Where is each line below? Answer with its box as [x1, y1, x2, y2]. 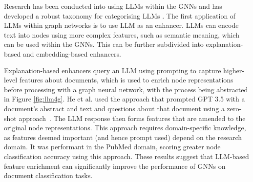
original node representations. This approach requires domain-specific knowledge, [4, 122, 246, 133]
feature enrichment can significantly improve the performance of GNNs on [4, 161, 226, 171]
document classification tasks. [4, 170, 93, 181]
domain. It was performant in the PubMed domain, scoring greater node [4, 142, 221, 152]
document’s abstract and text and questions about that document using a [4, 103, 225, 113]
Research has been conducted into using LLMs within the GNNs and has [4, 1, 222, 11]
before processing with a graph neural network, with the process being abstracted [4, 84, 248, 94]
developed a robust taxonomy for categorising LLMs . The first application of [4, 10, 236, 20]
